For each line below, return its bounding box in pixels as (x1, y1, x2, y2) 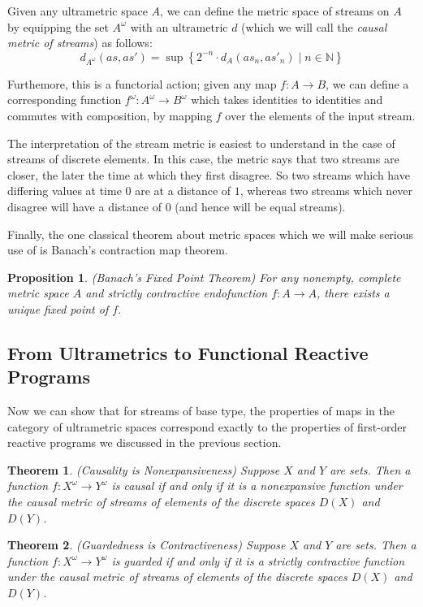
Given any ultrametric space (7, 2, 148, 19)
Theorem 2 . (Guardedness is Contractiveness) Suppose (7, 536, 286, 553)
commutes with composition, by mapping (7, 106, 213, 124)
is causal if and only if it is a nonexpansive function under (111, 477, 403, 494)
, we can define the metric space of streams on (160, 2, 390, 19)
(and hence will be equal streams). (175, 197, 346, 215)
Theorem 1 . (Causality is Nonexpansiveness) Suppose (7, 461, 280, 478)
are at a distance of (135, 182, 231, 199)
